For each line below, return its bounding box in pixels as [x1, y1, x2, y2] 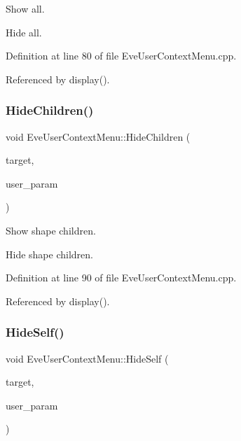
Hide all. [6, 24, 42, 39]
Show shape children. [6, 223, 96, 237]
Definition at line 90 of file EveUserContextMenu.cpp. [6, 270, 237, 285]
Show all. [6, 1, 45, 15]
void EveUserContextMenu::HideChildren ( [6, 129, 191, 143]
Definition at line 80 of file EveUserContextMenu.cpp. [6, 48, 237, 63]
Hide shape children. [6, 246, 93, 261]
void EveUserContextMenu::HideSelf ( [6, 351, 169, 365]
